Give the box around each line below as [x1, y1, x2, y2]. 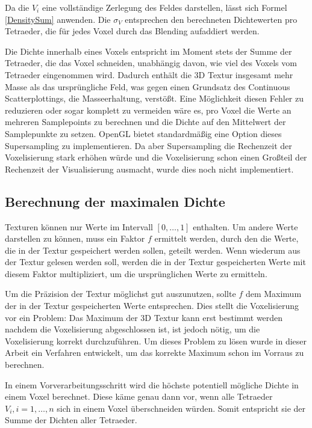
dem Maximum [245, 287, 302, 300]
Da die [5, 1, 30, 13]
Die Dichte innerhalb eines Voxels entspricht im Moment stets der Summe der [5, 44, 292, 57]
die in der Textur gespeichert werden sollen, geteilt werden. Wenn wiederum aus [5, 243, 301, 256]
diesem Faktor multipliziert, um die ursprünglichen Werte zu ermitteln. [5, 267, 267, 280]
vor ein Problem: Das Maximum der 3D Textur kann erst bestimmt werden [5, 311, 283, 323]
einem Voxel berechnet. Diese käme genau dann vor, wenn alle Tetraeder [5, 390, 273, 403]
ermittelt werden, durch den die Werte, [154, 232, 299, 245]
